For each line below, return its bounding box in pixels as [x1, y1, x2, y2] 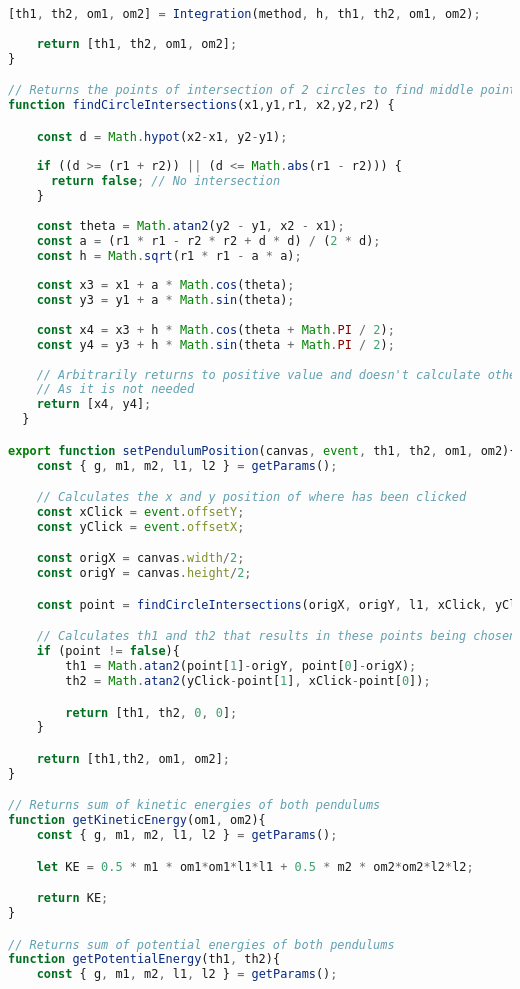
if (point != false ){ [36, 644, 180, 659]
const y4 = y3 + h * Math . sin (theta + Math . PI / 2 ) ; [36, 337, 395, 352]
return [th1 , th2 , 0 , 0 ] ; [65, 705, 238, 720]
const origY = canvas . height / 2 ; [36, 566, 252, 581]
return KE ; [36, 891, 109, 906]
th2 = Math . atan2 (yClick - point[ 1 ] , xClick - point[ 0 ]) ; [65, 673, 431, 688]
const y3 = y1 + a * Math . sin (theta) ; [36, 293, 295, 308]
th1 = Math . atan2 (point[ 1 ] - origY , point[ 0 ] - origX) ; [65, 659, 417, 674]
